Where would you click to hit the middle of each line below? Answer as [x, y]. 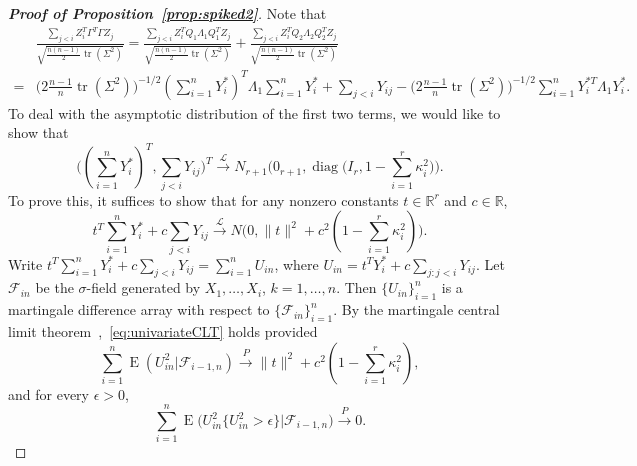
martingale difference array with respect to [139, 309]
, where [296, 263]
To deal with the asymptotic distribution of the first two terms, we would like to [254, 112]
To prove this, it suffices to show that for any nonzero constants [203, 199]
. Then [356, 287]
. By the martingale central [416, 309]
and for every [48, 393]
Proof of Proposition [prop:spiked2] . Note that [167, 13]
